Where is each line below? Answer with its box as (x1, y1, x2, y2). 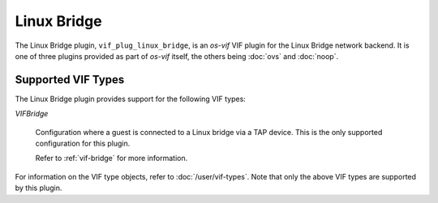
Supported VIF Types (15, 73, 125, 87)
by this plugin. (15, 183, 62, 193)
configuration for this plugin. (35, 138, 131, 149)
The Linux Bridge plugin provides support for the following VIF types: (15, 94, 247, 104)
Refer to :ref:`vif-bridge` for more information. (35, 154, 188, 163)
